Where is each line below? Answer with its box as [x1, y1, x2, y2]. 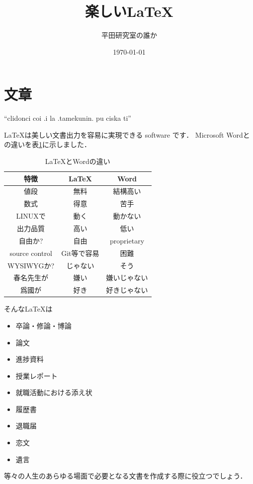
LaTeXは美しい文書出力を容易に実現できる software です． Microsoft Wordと [4, 129, 250, 140]
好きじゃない [106, 285, 148, 295]
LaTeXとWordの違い [45, 156, 110, 166]
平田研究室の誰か [101, 30, 157, 40]
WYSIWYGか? [7, 260, 55, 270]
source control [9, 247, 52, 258]
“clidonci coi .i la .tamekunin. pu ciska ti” [4, 113, 131, 123]
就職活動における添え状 [15, 387, 92, 398]
